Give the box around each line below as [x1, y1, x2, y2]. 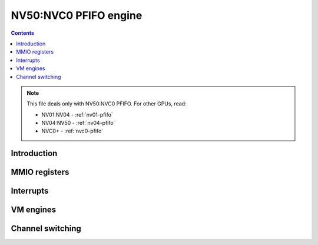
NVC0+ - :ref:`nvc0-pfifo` [41, 127, 104, 135]
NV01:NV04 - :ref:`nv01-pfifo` [41, 111, 113, 118]
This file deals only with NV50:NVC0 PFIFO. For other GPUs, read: [26, 100, 187, 107]
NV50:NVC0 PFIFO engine [11, 9, 143, 22]
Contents [11, 29, 35, 37]
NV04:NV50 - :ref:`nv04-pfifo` [41, 120, 115, 127]
